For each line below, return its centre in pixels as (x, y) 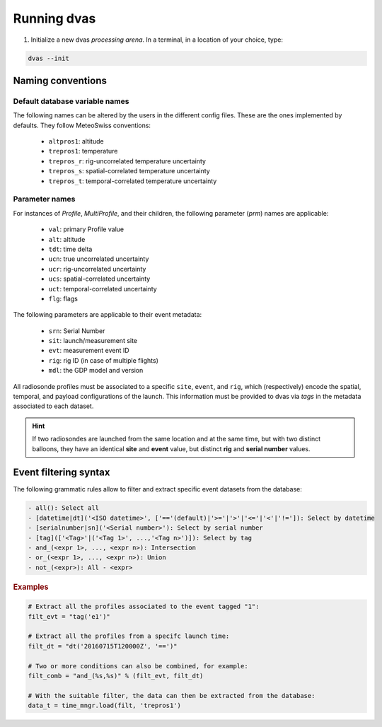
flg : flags (63, 298)
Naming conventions (60, 80)
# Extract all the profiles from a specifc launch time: (129, 636)
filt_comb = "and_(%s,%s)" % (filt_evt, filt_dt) (116, 676)
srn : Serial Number (77, 331)
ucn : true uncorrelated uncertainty (99, 259)
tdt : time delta (70, 249)
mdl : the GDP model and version (96, 371)
